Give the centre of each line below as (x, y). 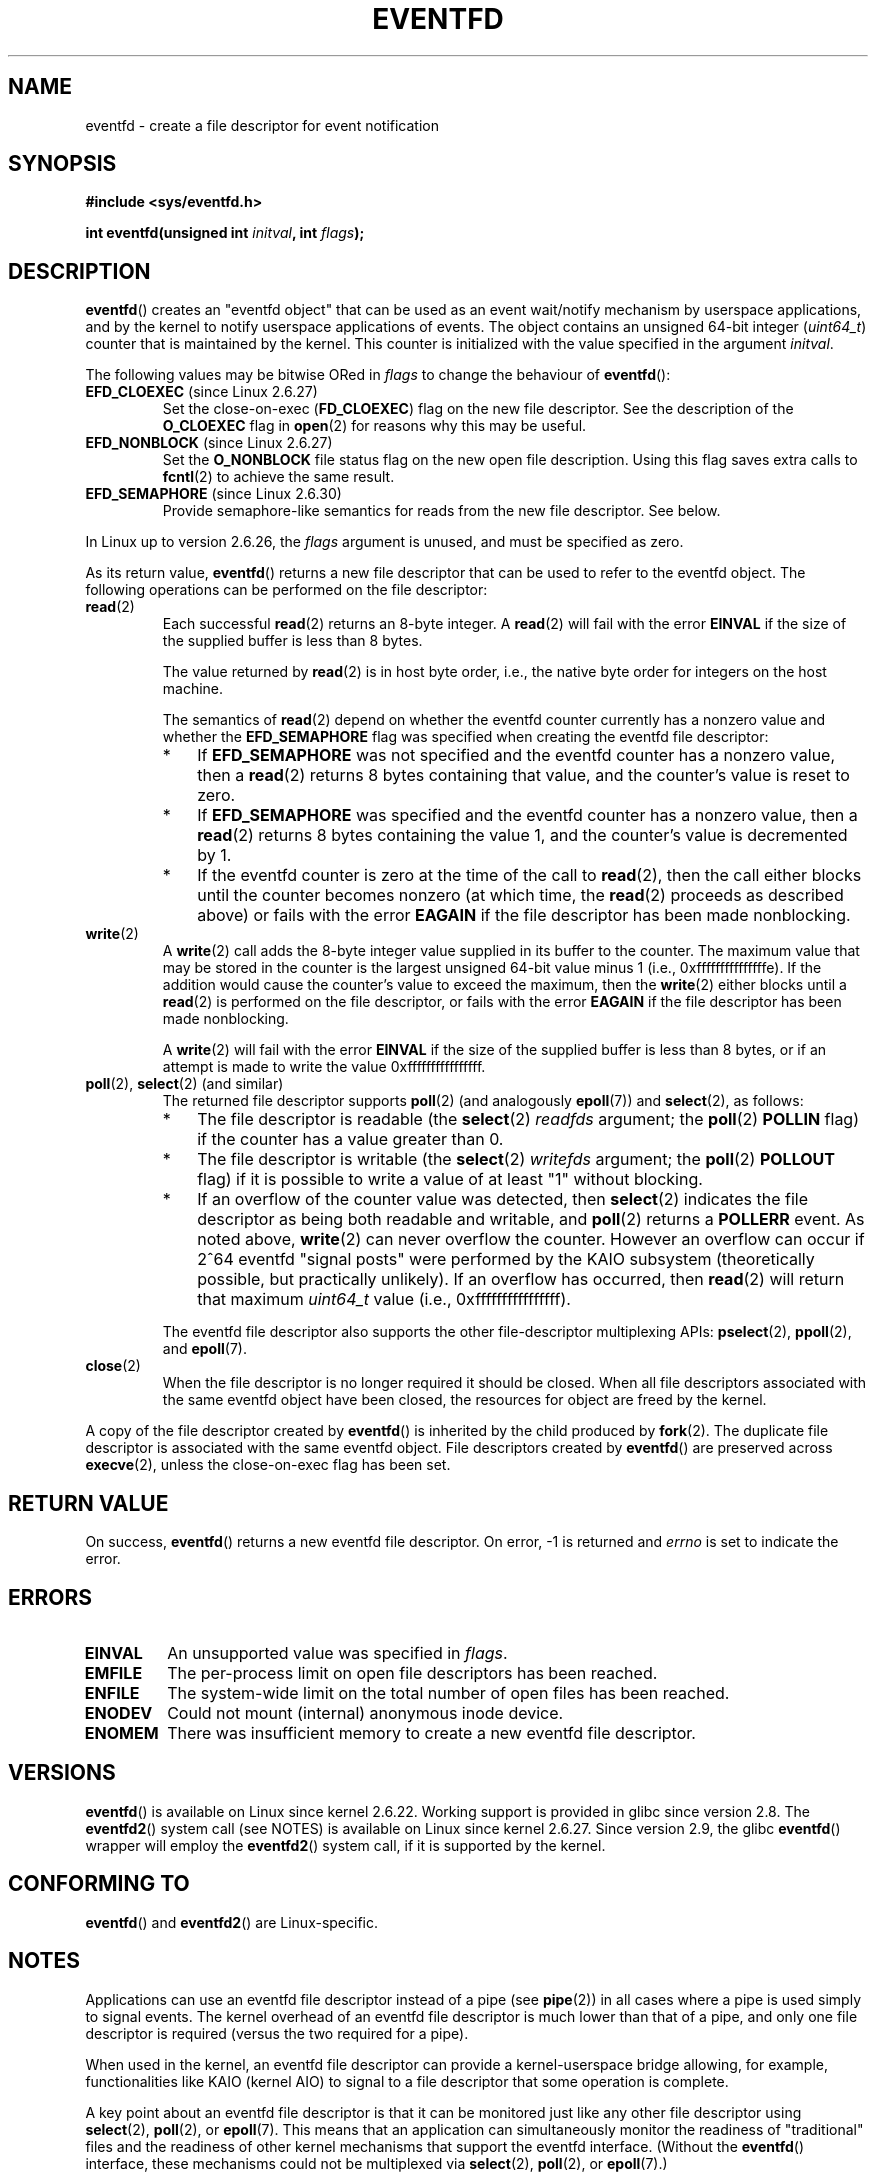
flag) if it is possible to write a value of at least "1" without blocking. (450, 1179)
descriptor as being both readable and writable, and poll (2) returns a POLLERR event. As (531, 1219)
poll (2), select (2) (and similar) (184, 1084)
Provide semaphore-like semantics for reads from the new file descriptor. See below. (441, 511)
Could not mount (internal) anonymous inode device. (365, 1712)
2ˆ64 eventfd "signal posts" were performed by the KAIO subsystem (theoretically (506, 1259)
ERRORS (50, 1597)
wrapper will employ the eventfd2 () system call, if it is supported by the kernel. (345, 1845)
